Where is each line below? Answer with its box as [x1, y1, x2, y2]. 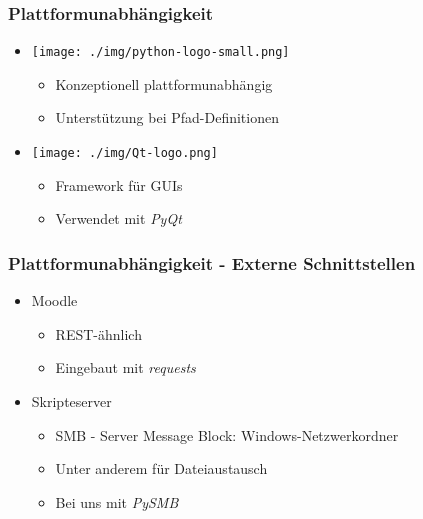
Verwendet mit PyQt [55, 208, 182, 229]
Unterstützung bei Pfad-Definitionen [55, 107, 279, 128]
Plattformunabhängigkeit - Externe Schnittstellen [8, 250, 416, 275]
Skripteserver [31, 390, 112, 411]
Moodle [31, 290, 78, 311]
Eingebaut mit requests [55, 357, 196, 378]
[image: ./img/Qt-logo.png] [31, 146, 218, 161]
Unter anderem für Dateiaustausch [55, 458, 268, 479]
